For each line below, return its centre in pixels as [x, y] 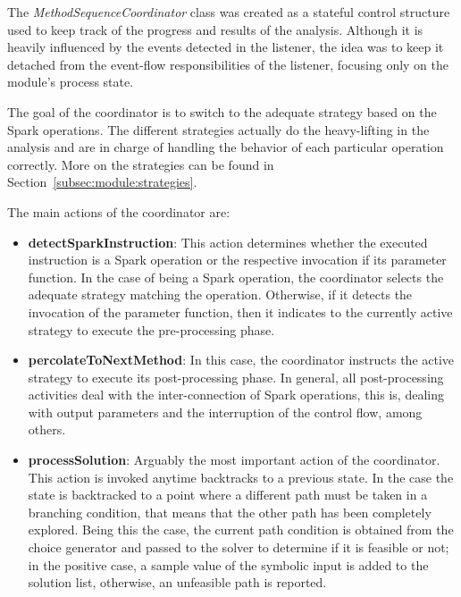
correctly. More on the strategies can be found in [141, 164]
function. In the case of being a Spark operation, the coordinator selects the [236, 277]
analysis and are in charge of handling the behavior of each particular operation [226, 147]
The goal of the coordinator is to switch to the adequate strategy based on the [222, 111]
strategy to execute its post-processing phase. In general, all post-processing [236, 377]
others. [47, 429]
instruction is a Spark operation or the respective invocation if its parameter [237, 260]
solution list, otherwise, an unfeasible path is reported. [177, 582]
